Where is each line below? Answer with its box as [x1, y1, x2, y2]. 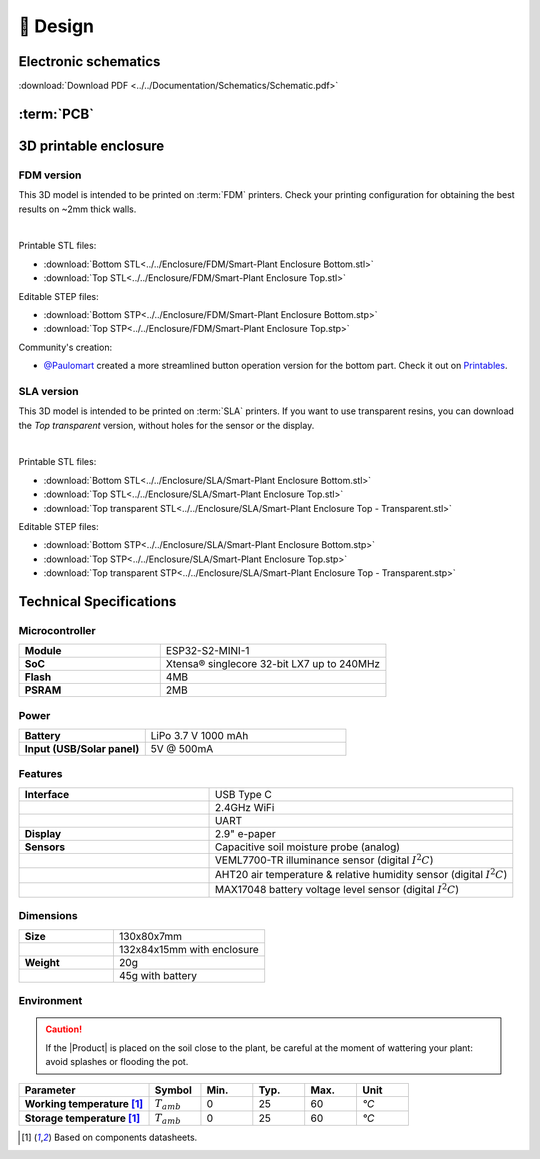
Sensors [24, 840, 65, 854]
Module [24, 644, 62, 658]
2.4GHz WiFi [215, 800, 275, 814]
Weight [24, 955, 60, 969]
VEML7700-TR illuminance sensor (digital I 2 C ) [215, 851, 434, 867]
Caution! [45, 1023, 83, 1035]
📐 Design [18, 15, 95, 37]
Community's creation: [18, 341, 113, 353]
